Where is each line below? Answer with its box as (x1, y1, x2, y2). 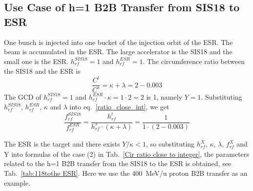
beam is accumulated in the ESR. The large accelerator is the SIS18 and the (4, 46, 232, 57)
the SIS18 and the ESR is (4, 66, 81, 76)
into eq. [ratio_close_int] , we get (69, 102, 169, 112)
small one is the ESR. (4, 56, 68, 66)
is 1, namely (146, 91, 183, 102)
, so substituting (146, 139, 195, 149)
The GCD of (4, 91, 42, 102)
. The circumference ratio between (143, 56, 245, 66)
